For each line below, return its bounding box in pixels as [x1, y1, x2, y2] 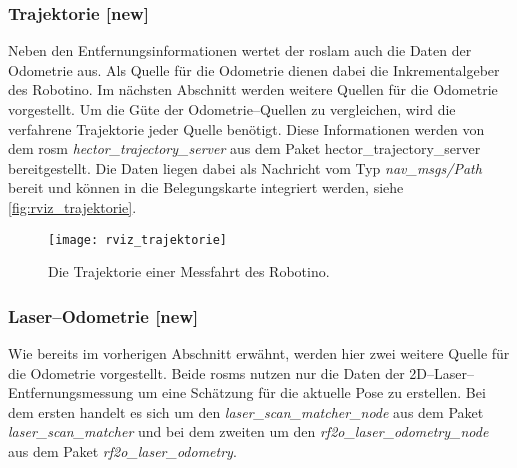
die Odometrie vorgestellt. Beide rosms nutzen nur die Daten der [8, 362, 405, 383]
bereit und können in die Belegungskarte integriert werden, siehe [8, 177, 404, 198]
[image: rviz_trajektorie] [48, 232, 227, 247]
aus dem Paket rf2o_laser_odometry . [8, 441, 237, 461]
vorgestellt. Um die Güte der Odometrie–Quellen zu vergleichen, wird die [8, 99, 456, 119]
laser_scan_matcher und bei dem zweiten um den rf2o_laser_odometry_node [8, 421, 489, 442]
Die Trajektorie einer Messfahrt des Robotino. [48, 261, 330, 282]
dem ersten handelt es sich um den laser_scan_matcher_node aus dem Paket [8, 401, 484, 422]
